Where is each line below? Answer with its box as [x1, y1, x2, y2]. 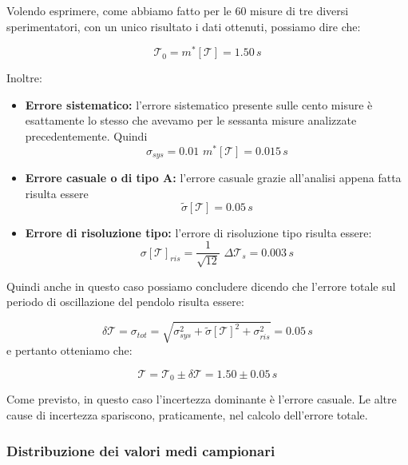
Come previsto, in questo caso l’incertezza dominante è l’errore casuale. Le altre [6, 391, 397, 407]
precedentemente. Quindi [25, 128, 148, 145]
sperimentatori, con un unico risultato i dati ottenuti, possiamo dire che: [6, 18, 361, 34]
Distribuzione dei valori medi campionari [6, 440, 275, 460]
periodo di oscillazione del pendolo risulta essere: [6, 293, 244, 310]
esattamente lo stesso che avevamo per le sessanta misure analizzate [25, 112, 357, 129]
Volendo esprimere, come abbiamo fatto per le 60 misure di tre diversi [6, 2, 349, 18]
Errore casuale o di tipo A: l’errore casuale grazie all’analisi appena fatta [25, 169, 402, 186]
